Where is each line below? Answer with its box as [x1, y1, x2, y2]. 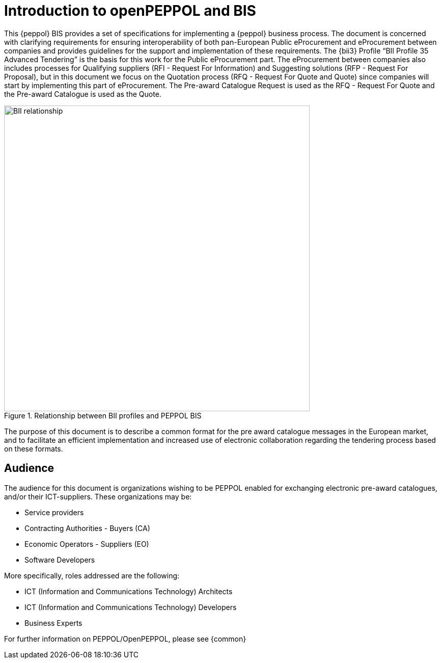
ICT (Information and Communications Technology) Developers [24, 602, 237, 612]
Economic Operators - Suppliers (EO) [24, 539, 149, 548]
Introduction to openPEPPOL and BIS [4, 2, 256, 19]
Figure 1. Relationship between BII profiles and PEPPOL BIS [4, 411, 202, 420]
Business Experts [24, 618, 82, 627]
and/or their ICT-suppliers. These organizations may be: [4, 492, 192, 501]
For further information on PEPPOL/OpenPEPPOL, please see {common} [4, 634, 246, 643]
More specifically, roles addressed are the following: [4, 571, 180, 580]
